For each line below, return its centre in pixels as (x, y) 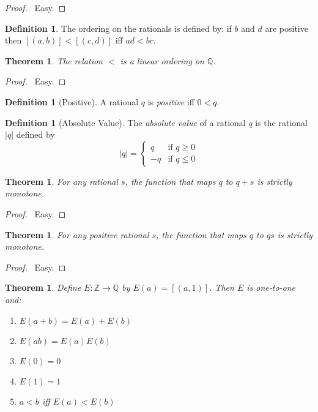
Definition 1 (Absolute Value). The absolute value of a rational (125, 122)
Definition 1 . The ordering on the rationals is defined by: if (118, 28)
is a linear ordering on (162, 60)
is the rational (281, 122)
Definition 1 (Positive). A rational (72, 101)
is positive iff (171, 101)
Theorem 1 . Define (43, 287)
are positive (287, 28)
